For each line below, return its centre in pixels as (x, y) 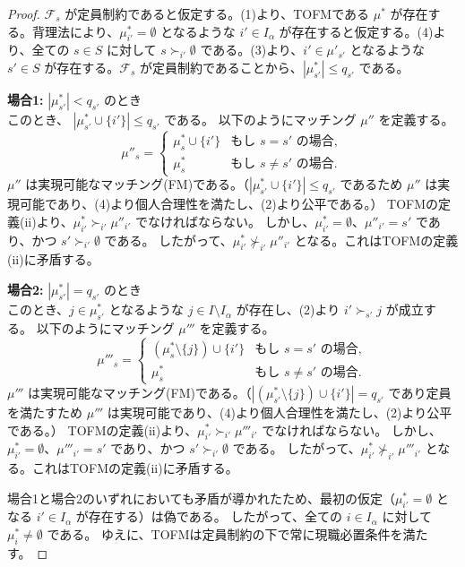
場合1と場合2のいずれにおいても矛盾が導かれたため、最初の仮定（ (201, 498)
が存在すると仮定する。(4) (356, 31)
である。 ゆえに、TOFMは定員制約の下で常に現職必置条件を (225, 534)
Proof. (24, 13)
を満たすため (45, 412)
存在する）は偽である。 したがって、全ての (215, 516)
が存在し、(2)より (288, 309)
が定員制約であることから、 (221, 67)
